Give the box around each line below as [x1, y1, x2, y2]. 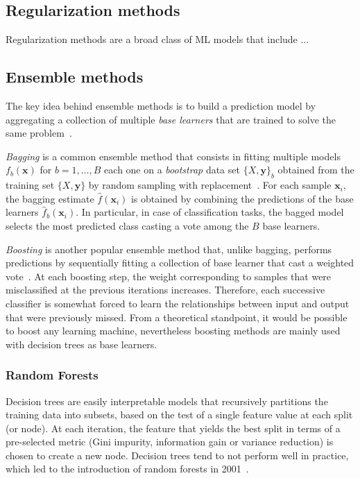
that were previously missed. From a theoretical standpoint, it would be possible [6, 309, 348, 324]
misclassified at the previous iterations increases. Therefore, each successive [6, 282, 325, 297]
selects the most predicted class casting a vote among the [6, 218, 249, 232]
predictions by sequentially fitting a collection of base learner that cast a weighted [6, 255, 354, 270]
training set [6, 178, 55, 192]
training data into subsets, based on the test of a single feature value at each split [6, 407, 353, 422]
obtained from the [277, 162, 354, 177]
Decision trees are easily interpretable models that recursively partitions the [6, 393, 328, 408]
